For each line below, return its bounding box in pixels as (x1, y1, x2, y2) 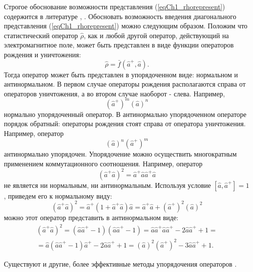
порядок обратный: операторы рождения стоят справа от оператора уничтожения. (4, 118, 246, 129)
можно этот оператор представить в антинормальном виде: (4, 212, 179, 222)
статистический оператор (4, 30, 78, 40)
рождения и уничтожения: (4, 49, 81, 59)
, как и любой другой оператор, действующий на (84, 30, 229, 40)
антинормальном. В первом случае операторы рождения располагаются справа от (4, 79, 246, 89)
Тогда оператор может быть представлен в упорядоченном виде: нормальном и (4, 69, 238, 79)
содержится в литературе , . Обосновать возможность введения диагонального (4, 11, 236, 21)
